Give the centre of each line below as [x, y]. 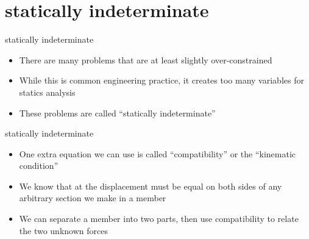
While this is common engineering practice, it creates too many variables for [162, 80]
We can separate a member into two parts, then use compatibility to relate [159, 219]
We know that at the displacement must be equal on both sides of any [151, 186]
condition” [39, 166]
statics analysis [47, 92]
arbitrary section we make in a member [93, 198]
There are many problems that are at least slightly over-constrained [146, 59]
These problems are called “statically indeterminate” [117, 112]
